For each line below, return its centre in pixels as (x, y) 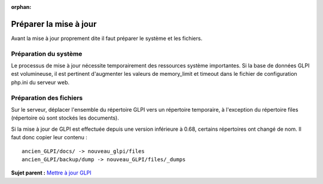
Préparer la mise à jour (54, 24)
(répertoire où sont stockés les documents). (65, 118)
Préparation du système (47, 54)
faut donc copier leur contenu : (49, 137)
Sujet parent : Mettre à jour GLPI (51, 173)
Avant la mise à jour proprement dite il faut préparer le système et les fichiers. (107, 38)
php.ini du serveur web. (40, 82)
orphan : (21, 7)
